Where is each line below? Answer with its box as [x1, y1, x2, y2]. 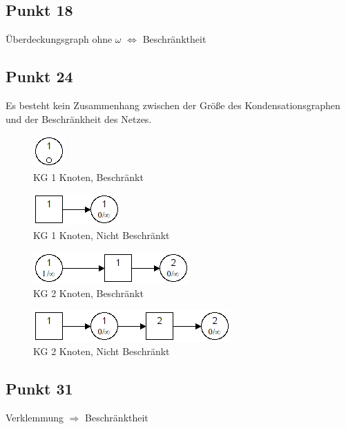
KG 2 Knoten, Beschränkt [33, 286, 144, 301]
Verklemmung [6, 410, 64, 425]
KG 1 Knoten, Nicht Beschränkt [33, 227, 170, 242]
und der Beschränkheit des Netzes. [6, 111, 152, 126]
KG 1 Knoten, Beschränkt [33, 169, 144, 184]
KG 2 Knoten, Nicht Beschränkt [33, 344, 170, 359]
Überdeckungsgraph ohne [6, 32, 113, 46]
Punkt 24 [6, 66, 73, 87]
